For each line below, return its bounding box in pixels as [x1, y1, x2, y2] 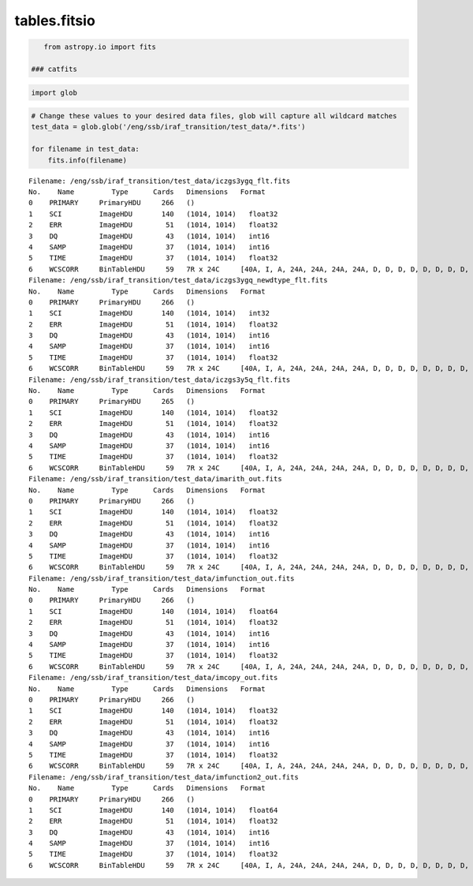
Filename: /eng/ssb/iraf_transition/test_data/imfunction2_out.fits [28, 772, 299, 781]
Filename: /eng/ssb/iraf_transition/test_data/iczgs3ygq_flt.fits [28, 176, 291, 185]
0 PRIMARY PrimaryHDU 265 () [28, 397, 196, 406]
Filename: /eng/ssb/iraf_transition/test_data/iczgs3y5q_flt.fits [28, 375, 291, 384]
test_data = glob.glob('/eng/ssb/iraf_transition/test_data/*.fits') [31, 122, 306, 132]
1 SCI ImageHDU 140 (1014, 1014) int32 [28, 308, 270, 318]
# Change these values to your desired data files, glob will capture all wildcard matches [31, 111, 397, 121]
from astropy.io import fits [43, 43, 157, 51]
